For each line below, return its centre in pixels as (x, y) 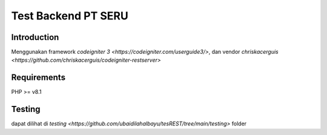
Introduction (35, 37)
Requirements (38, 78)
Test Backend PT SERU (70, 16)
